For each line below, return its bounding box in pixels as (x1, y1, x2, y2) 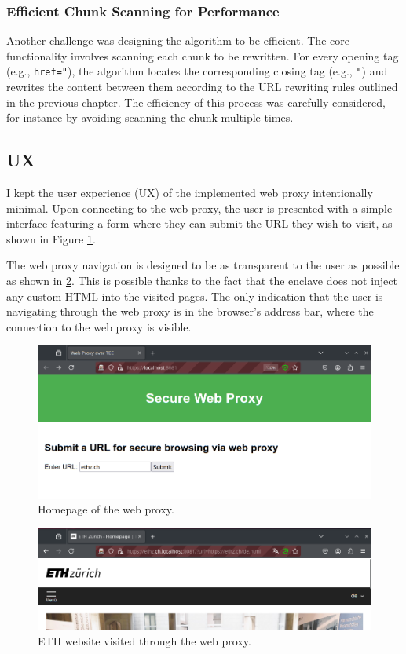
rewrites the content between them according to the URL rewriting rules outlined (6, 79, 398, 95)
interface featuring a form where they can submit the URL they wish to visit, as (6, 215, 393, 232)
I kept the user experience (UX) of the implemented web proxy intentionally (6, 185, 373, 201)
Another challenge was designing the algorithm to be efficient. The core (6, 32, 349, 49)
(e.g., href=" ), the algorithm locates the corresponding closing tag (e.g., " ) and (6, 63, 388, 79)
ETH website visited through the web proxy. (38, 632, 251, 649)
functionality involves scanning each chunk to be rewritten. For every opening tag (6, 47, 399, 64)
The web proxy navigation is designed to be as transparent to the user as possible (6, 257, 400, 273)
